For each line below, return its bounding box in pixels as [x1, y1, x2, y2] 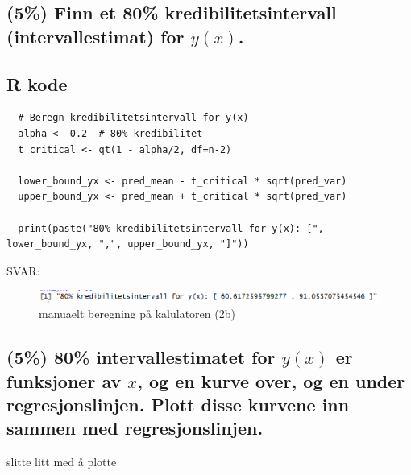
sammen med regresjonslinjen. [6, 415, 264, 440]
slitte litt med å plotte [6, 453, 117, 470]
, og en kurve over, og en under [137, 368, 405, 393]
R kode [6, 71, 68, 96]
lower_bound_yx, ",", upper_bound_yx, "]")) [6, 238, 249, 250]
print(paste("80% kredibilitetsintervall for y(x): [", [18, 222, 324, 234]
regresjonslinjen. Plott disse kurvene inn [6, 391, 350, 416]
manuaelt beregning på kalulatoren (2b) [39, 305, 235, 322]
